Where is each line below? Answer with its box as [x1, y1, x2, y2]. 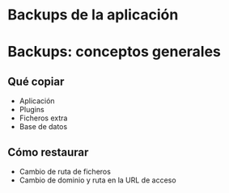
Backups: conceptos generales [7, 43, 222, 61]
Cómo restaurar [7, 145, 89, 159]
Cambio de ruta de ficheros [19, 167, 111, 176]
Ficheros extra [19, 113, 68, 123]
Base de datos [19, 122, 68, 132]
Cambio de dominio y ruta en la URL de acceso [19, 175, 176, 185]
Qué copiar [7, 74, 65, 88]
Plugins [19, 105, 45, 115]
